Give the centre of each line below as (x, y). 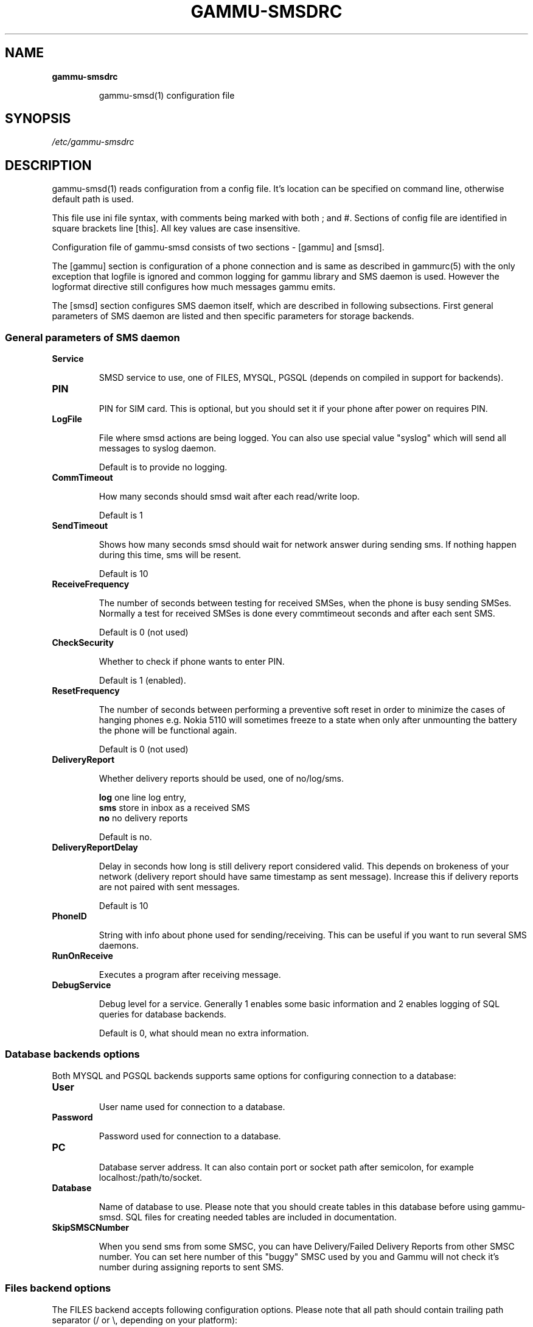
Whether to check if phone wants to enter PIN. (192, 662)
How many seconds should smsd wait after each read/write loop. (229, 497)
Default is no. (125, 837)
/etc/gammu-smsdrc (93, 142)
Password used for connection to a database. (190, 1136)
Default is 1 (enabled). (142, 681)
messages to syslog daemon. (158, 448)
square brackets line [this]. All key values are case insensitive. (176, 228)
